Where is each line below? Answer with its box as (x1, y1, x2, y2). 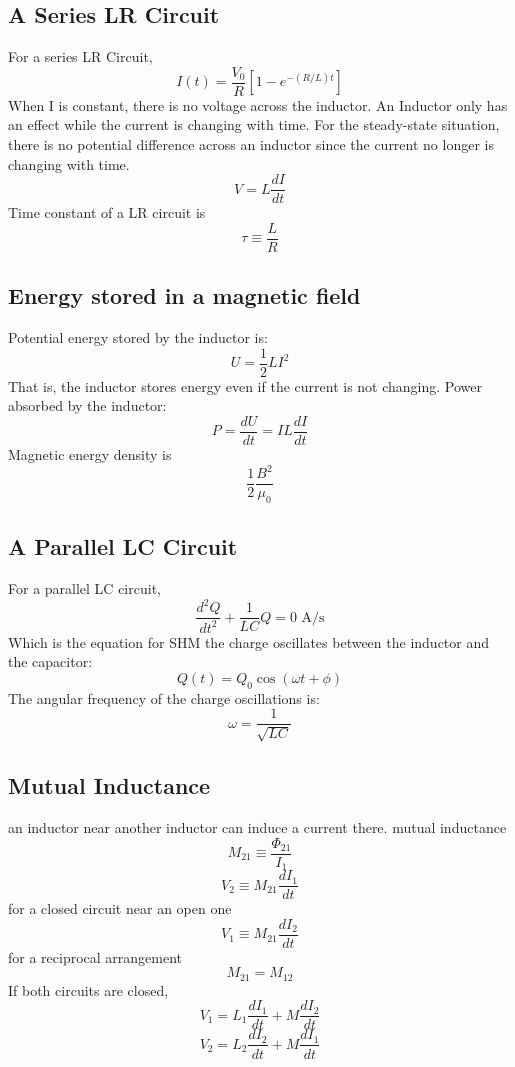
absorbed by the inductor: (8, 395, 167, 416)
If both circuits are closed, (8, 979, 169, 1000)
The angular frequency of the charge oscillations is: (8, 687, 320, 708)
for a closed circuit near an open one (8, 898, 232, 919)
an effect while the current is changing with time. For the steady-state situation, (8, 114, 500, 135)
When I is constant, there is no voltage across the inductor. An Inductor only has (8, 94, 508, 115)
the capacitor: (8, 651, 93, 672)
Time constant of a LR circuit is (8, 202, 206, 223)
